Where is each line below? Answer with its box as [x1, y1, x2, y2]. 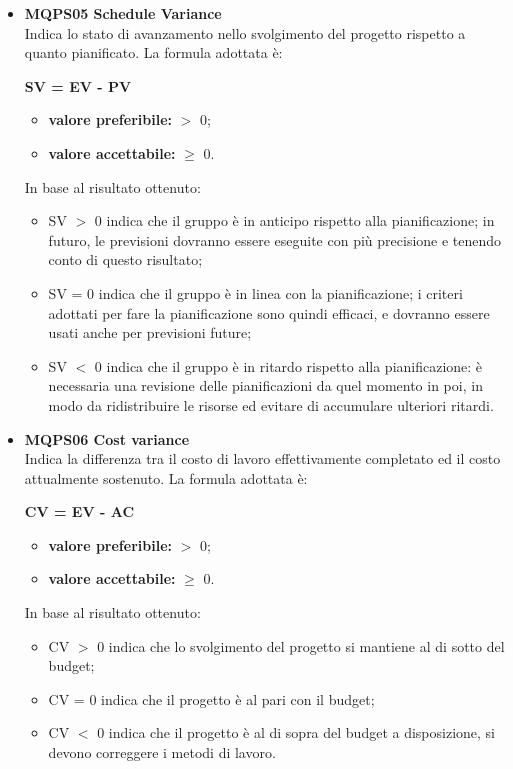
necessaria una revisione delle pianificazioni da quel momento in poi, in [48, 375, 483, 396]
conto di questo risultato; [48, 249, 203, 270]
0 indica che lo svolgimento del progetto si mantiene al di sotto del [97, 635, 505, 656]
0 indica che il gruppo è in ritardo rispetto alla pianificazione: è [94, 355, 483, 376]
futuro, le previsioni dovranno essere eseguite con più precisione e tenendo [48, 229, 502, 250]
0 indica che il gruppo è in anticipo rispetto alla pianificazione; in [94, 210, 495, 231]
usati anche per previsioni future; [48, 322, 252, 343]
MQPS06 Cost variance [24, 428, 190, 449]
